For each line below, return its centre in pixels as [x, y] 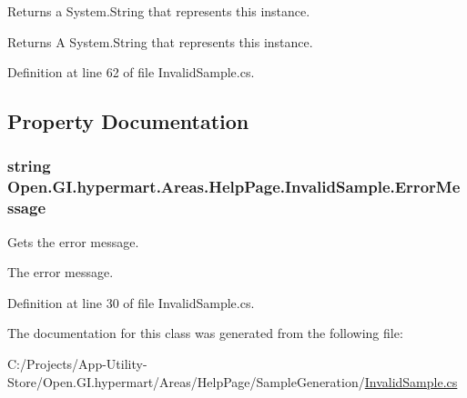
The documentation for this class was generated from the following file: [205, 333]
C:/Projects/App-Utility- [77, 363]
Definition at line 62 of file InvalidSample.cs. [131, 72]
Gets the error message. [73, 241]
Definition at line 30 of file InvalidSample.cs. [131, 302]
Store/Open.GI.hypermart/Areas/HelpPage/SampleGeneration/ [186, 381]
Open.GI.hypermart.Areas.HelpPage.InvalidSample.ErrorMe [234, 187]
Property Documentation [128, 121]
